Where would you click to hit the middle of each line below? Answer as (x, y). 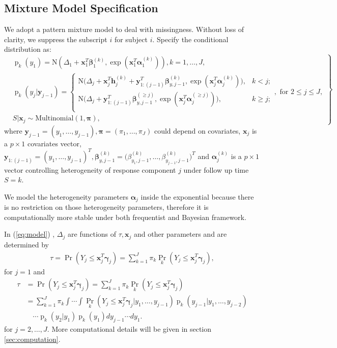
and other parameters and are (180, 234)
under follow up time (216, 169)
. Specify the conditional (190, 39)
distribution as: (28, 49)
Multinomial (54, 119)
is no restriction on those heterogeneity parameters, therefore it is (106, 207)
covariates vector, (54, 143)
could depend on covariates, (197, 130)
